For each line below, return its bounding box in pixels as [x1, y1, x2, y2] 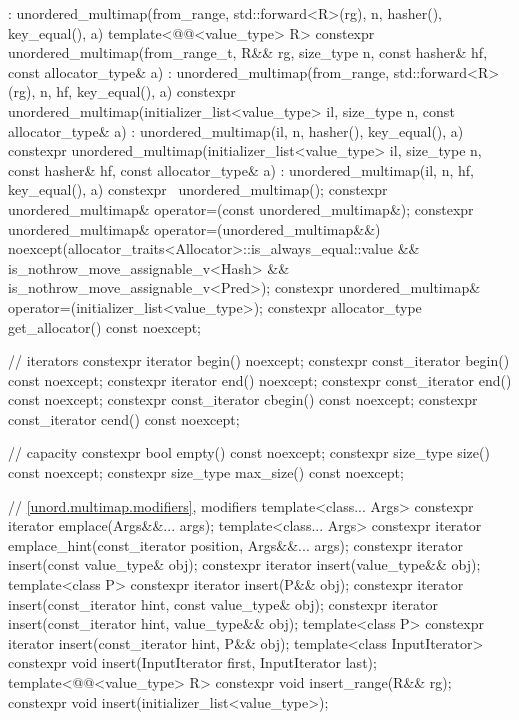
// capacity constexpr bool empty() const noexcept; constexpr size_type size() [8, 442, 490, 463]
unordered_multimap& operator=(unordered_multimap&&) [8, 218, 381, 239]
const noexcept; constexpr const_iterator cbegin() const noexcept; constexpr [8, 389, 478, 410]
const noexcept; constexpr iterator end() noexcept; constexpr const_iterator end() [8, 369, 512, 390]
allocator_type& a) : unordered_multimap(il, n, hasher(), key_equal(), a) [8, 120, 464, 141]
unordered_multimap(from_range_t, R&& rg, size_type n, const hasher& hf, [8, 42, 488, 63]
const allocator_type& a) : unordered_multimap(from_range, [8, 61, 390, 82]
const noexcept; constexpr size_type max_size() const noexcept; [8, 462, 404, 483]
